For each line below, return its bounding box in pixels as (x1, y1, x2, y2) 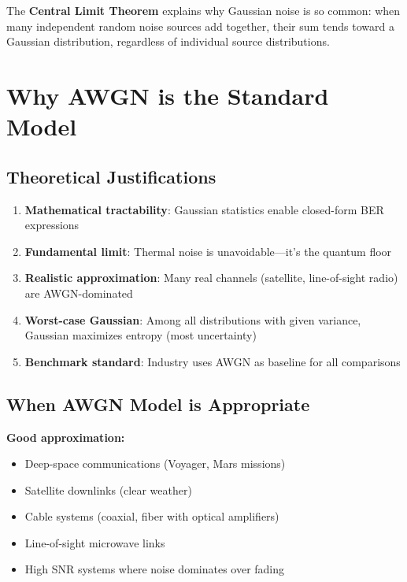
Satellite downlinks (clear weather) (24, 481, 192, 498)
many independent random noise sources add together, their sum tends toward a (6, 17, 394, 34)
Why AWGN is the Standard (6, 79, 329, 111)
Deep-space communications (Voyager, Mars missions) (24, 455, 286, 472)
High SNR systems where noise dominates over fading (24, 561, 285, 577)
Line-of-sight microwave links (24, 534, 165, 550)
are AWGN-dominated (24, 284, 133, 301)
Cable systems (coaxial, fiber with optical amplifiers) (24, 508, 279, 525)
